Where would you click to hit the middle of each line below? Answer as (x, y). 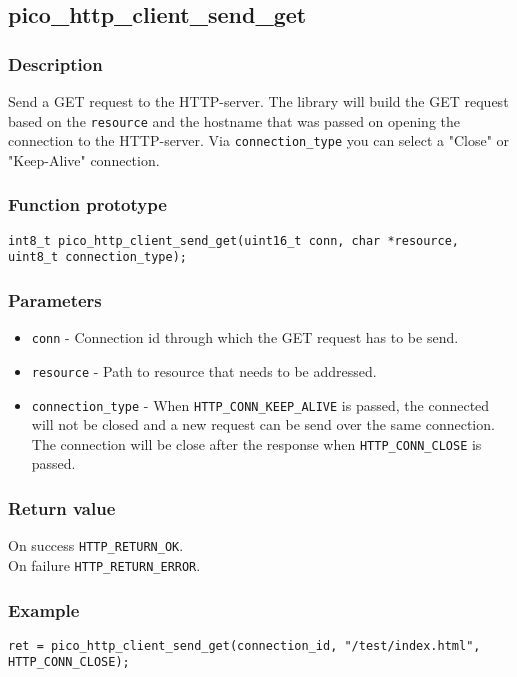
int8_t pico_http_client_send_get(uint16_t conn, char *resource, (234, 240)
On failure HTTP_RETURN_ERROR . (104, 564)
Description (55, 63)
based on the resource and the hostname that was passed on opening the (234, 120)
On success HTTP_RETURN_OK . (96, 545)
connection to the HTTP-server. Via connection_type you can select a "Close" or (259, 140)
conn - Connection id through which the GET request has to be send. (245, 337)
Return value (62, 507)
